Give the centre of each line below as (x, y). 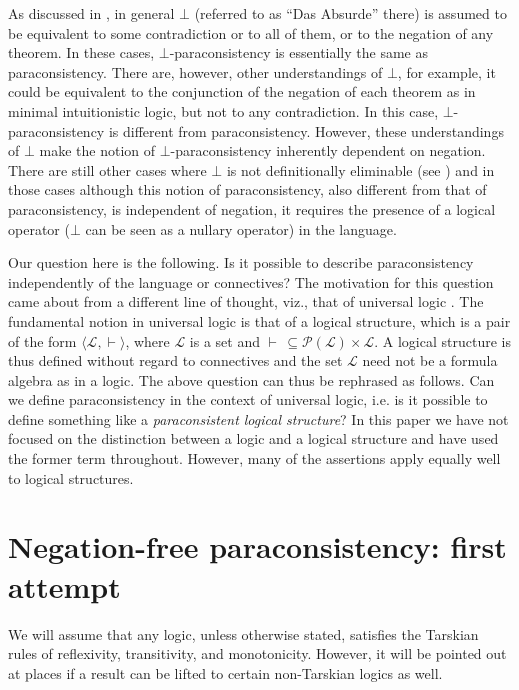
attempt (64, 585)
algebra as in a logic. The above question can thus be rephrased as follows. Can (251, 379)
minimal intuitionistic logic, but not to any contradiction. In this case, (223, 110)
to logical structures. (71, 477)
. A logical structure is (442, 340)
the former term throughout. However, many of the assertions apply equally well (254, 458)
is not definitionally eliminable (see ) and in (360, 169)
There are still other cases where (107, 169)
